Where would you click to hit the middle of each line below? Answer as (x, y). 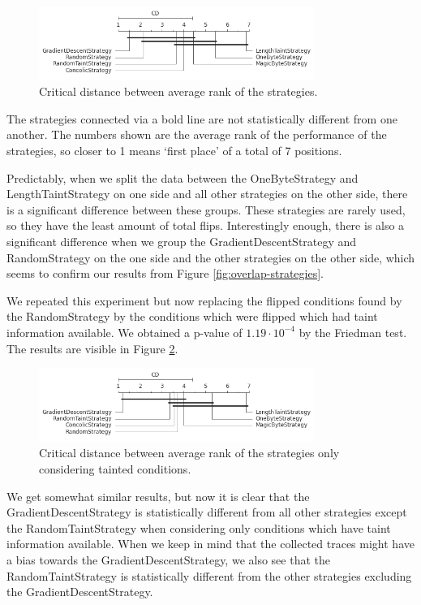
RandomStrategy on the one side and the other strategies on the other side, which (211, 257)
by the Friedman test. (353, 332)
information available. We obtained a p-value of (125, 332)
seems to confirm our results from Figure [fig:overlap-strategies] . (165, 273)
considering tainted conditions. (115, 469)
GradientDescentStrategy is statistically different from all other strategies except (207, 512)
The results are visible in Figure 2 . (92, 348)
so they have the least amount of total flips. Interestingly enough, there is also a (206, 225)
